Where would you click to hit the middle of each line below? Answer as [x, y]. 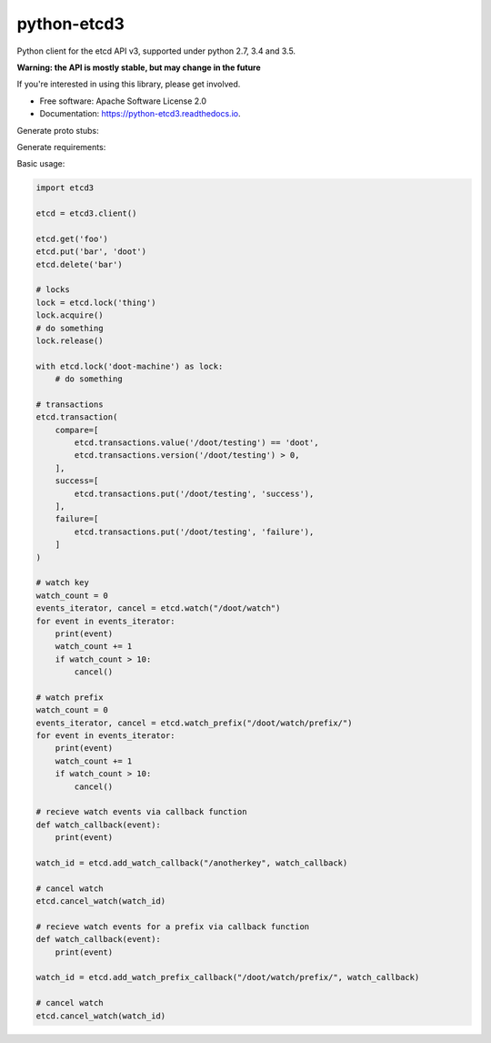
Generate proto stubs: [58, 130]
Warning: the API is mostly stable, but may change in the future [139, 67]
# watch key [63, 583]
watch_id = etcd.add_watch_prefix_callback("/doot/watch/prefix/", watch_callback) [228, 977]
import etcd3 [65, 188]
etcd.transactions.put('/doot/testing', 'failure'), [194, 532]
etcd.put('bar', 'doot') [91, 252]
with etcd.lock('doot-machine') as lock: [130, 366]
